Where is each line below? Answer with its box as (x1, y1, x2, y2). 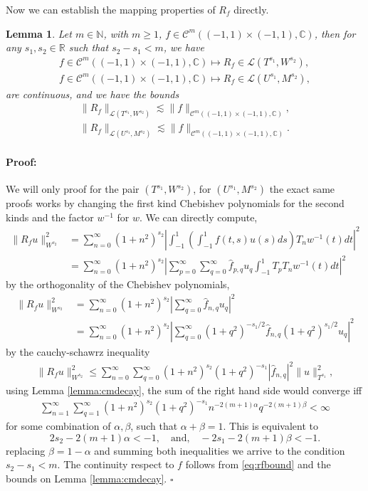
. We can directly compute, (139, 209, 258, 224)
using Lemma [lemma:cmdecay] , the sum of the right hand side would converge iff (6, 383, 362, 398)
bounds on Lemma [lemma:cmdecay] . (6, 470, 167, 485)
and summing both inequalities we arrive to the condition (94, 443, 345, 458)
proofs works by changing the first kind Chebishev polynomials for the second (6, 196, 345, 211)
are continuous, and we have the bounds (6, 86, 179, 101)
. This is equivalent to (223, 418, 319, 433)
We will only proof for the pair (6, 181, 140, 196)
